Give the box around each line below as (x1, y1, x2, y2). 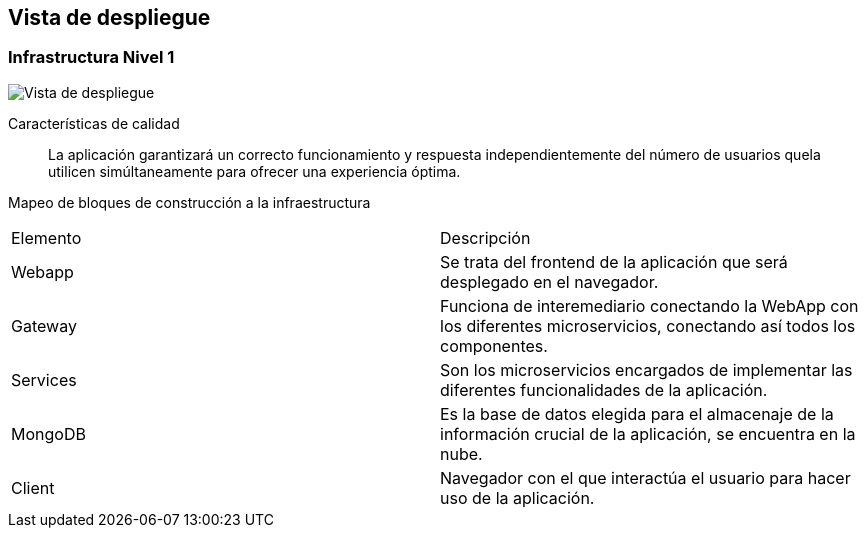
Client (11, 477, 55, 498)
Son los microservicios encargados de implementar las (440, 359, 853, 380)
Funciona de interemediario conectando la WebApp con (440, 295, 859, 316)
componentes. (440, 335, 548, 356)
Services (11, 369, 77, 390)
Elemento (11, 227, 82, 248)
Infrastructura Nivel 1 (8, 47, 175, 68)
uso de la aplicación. (440, 487, 595, 508)
